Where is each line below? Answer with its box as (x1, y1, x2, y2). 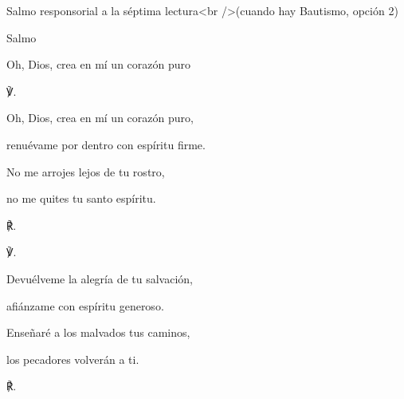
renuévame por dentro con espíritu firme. (6, 136, 206, 152)
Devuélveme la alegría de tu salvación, (6, 270, 194, 286)
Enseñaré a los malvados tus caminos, (6, 324, 190, 341)
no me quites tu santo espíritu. (6, 190, 156, 207)
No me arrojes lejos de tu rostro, (6, 163, 165, 180)
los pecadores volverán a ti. (6, 350, 139, 367)
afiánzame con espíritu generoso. (6, 297, 164, 314)
